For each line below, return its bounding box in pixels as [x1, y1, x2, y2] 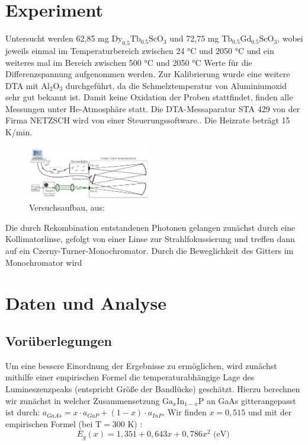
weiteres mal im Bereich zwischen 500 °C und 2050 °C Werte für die [5, 56, 252, 68]
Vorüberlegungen [5, 332, 113, 350]
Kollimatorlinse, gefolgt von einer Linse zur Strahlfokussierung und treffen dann [5, 233, 295, 245]
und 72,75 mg [169, 32, 219, 44]
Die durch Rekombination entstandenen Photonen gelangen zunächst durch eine [5, 221, 296, 233]
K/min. [5, 126, 33, 138]
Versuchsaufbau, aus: [29, 201, 105, 214]
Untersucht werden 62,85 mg [5, 32, 109, 44]
